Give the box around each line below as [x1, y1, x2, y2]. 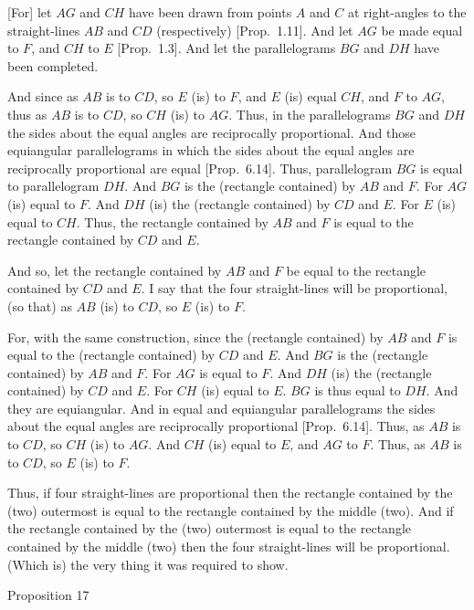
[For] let [7, 3, 52, 21]
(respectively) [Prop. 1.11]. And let [156, 20, 353, 39]
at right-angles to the [347, 3, 467, 21]
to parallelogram [7, 176, 100, 195]
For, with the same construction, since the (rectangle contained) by [7, 327, 384, 346]
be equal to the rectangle [286, 260, 427, 279]
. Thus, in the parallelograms [228, 104, 391, 123]
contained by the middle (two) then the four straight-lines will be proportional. [7, 537, 450, 556]
